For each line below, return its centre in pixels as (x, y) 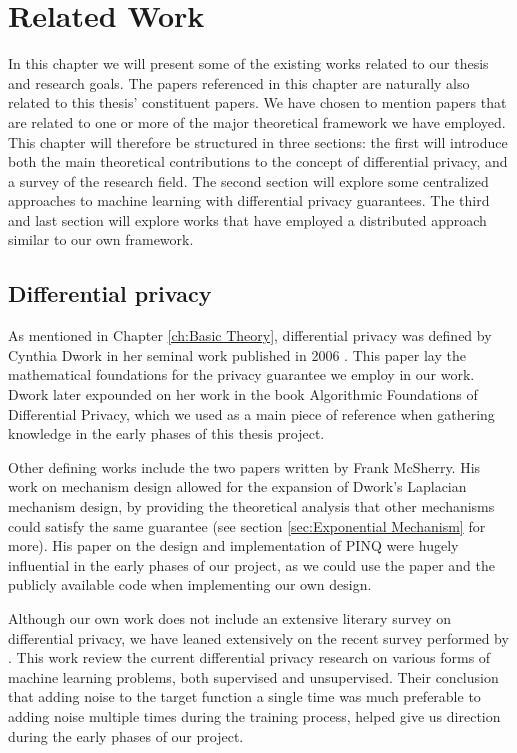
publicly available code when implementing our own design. (190, 584)
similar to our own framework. (101, 239)
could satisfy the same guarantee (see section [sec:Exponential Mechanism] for (247, 525)
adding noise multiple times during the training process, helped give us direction (254, 715)
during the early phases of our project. (126, 735)
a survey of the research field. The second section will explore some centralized (248, 180)
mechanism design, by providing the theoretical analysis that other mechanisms (251, 506)
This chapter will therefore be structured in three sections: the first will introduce (258, 141)
